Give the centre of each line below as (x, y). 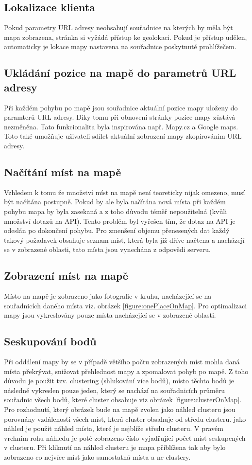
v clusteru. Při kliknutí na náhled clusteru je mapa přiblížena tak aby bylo (115, 447)
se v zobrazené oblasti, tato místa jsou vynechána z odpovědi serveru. (107, 249)
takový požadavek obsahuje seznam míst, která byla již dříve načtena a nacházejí (124, 240)
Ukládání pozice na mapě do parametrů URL (120, 73)
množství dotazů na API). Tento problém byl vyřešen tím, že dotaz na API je (120, 221)
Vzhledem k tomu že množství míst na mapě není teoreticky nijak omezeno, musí (125, 192)
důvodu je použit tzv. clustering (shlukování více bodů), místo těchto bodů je (119, 381)
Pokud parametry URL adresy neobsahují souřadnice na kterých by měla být (118, 27)
